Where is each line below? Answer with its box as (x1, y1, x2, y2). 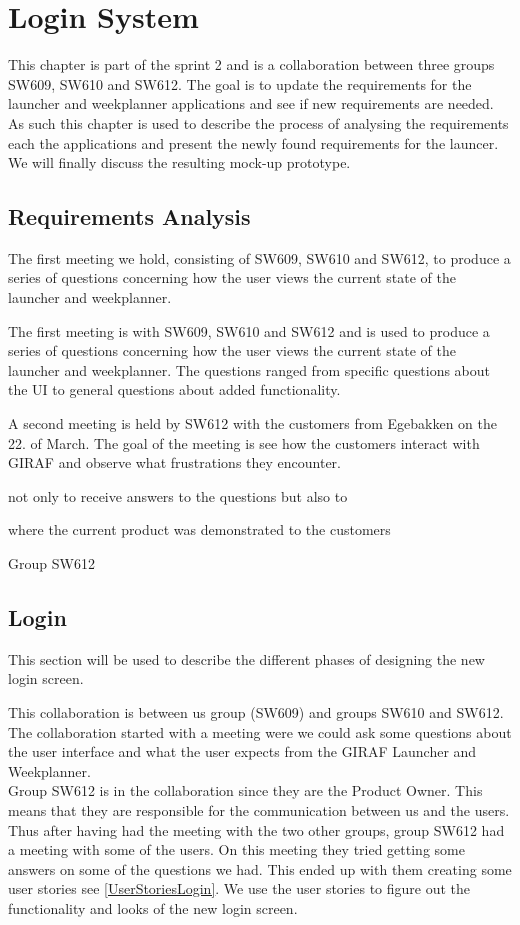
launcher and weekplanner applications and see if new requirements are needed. (8, 93, 494, 114)
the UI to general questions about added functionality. (8, 379, 341, 400)
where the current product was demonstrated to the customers (8, 519, 391, 540)
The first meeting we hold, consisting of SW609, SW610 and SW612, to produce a (8, 247, 511, 268)
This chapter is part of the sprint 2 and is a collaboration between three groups (8, 54, 495, 75)
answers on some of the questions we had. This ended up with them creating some (8, 858, 512, 879)
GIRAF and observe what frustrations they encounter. (8, 452, 342, 473)
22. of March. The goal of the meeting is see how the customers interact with (8, 432, 480, 453)
